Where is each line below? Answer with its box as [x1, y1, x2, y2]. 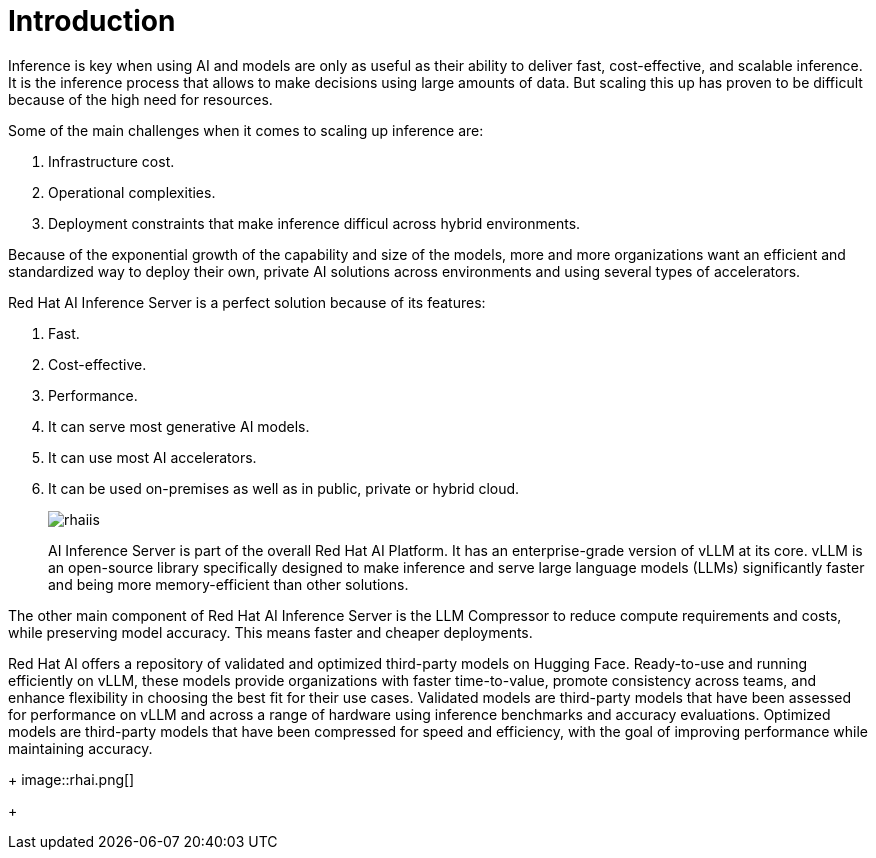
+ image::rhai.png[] [8, 770, 135, 788]
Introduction [8, 4, 176, 38]
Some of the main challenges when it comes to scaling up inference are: [8, 121, 484, 139]
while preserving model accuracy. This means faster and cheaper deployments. [8, 623, 533, 641]
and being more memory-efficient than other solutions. [48, 575, 409, 593]
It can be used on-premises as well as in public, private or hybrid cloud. [48, 479, 520, 497]
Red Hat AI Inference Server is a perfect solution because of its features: [8, 293, 486, 311]
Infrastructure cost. [48, 152, 175, 170]
